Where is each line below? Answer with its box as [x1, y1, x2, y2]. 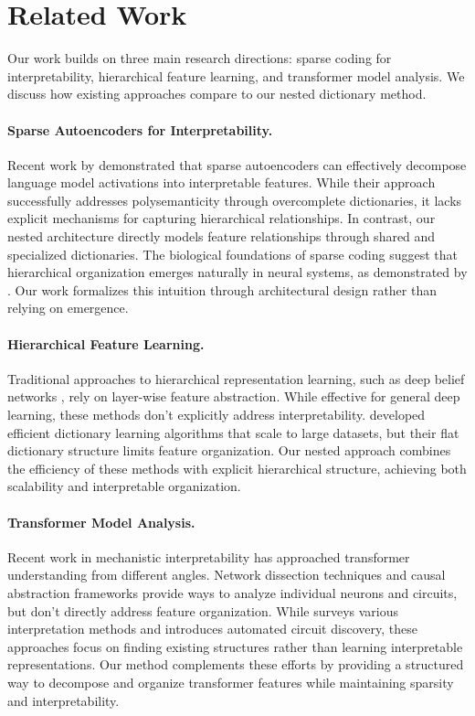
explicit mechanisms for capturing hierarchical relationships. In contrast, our [7, 208, 436, 228]
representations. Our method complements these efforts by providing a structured [7, 655, 464, 674]
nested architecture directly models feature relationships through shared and [7, 227, 436, 246]
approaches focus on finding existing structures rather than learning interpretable [7, 636, 463, 656]
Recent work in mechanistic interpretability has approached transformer [7, 547, 410, 566]
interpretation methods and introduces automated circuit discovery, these [7, 619, 417, 638]
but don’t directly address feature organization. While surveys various [7, 601, 399, 620]
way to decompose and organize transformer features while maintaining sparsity [7, 672, 454, 691]
